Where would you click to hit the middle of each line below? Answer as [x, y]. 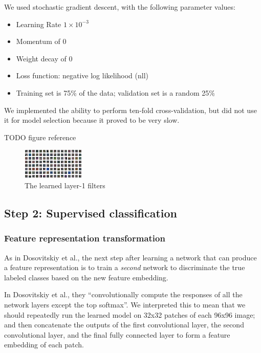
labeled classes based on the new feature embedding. [86, 277]
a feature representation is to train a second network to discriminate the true [125, 267]
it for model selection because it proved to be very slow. [92, 120]
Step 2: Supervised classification [91, 213]
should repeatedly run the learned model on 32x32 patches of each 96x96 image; [130, 314]
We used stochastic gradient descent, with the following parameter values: [120, 7]
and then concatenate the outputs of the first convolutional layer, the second [124, 325]
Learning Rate [39, 24]
